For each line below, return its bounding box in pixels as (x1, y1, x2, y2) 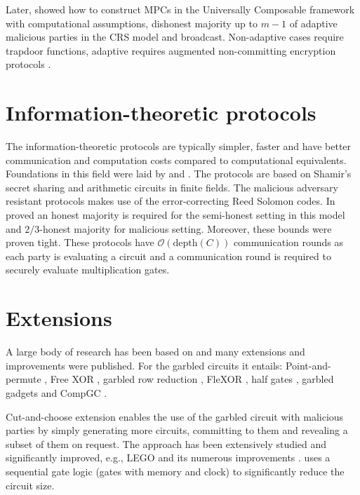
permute (6, 372, 41, 386)
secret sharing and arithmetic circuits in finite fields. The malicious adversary (6, 179, 338, 194)
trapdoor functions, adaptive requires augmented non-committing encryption (6, 43, 336, 57)
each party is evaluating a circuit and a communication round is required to (6, 248, 331, 263)
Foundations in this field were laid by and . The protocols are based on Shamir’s (6, 166, 352, 181)
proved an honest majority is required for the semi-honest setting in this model (6, 208, 345, 222)
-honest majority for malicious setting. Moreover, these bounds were (39, 221, 332, 236)
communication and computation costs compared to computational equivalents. (6, 152, 347, 167)
